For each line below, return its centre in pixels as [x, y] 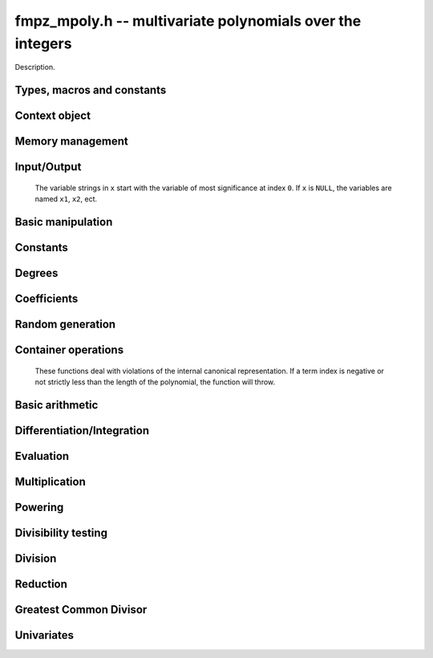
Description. [35, 67]
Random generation [65, 325]
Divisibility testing [61, 532]
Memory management [71, 142]
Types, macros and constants [91, 90]
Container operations [69, 350]
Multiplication [50, 481]
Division [36, 558]
